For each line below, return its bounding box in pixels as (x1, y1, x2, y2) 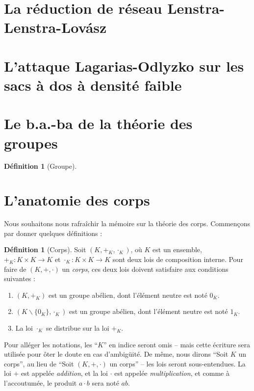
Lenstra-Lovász (4, 17, 107, 37)
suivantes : (4, 273, 35, 284)
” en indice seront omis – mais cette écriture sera (103, 339, 250, 349)
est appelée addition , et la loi (21, 368, 108, 378)
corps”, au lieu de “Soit (4, 358, 74, 368)
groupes (4, 132, 58, 153)
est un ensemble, (152, 244, 202, 255)
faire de (4, 263, 26, 274)
